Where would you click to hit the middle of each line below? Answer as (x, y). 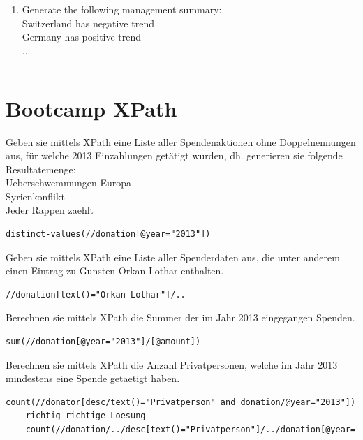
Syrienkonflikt (35, 196)
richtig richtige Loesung (86, 416)
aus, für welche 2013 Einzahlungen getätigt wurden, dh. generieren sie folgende (174, 155)
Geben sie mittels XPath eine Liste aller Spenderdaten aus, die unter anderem (173, 257)
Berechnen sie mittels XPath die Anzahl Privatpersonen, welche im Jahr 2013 (172, 364)
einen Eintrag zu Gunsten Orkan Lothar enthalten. (115, 271)
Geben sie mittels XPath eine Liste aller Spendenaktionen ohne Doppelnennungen (181, 141)
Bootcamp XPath (91, 108)
